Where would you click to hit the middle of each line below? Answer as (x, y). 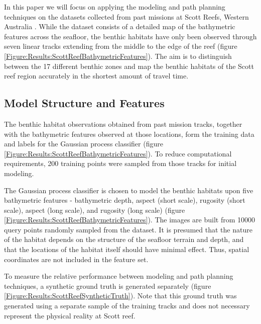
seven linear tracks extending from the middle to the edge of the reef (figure (121, 46)
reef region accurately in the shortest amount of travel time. (96, 76)
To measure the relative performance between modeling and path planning (119, 276)
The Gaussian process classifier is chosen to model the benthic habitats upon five (129, 190)
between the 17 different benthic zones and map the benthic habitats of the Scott (129, 66)
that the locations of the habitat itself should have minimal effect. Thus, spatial (127, 249)
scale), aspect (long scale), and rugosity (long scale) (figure (95, 210)
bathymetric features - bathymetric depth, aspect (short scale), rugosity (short (125, 200)
